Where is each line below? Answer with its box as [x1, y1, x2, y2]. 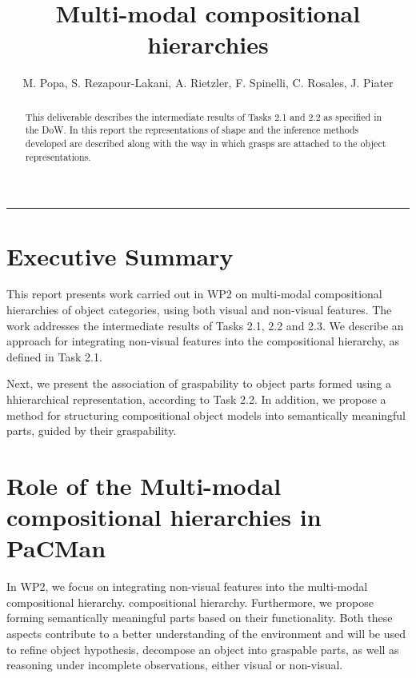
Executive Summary [6, 239, 234, 272]
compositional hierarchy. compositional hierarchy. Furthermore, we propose [6, 593, 374, 610]
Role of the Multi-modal [6, 469, 282, 501]
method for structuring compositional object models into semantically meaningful [6, 406, 406, 423]
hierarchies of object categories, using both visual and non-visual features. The [6, 301, 392, 318]
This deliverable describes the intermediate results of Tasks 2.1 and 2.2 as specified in [25, 110, 382, 123]
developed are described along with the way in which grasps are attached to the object [25, 137, 386, 150]
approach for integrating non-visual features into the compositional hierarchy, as [6, 333, 399, 349]
